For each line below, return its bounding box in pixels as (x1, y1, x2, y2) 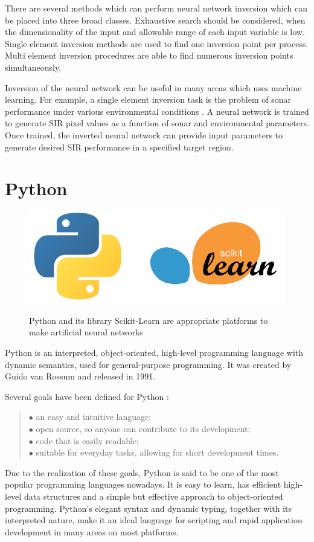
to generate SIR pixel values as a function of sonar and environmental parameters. (5, 117, 309, 129)
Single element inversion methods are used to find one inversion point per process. (5, 37, 309, 50)
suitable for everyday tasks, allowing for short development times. (36, 446, 279, 459)
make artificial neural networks (29, 326, 143, 338)
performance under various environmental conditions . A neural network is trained (5, 105, 309, 117)
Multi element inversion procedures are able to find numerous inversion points (5, 49, 293, 62)
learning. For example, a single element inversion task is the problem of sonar (5, 93, 292, 106)
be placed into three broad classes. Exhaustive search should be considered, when (5, 13, 306, 26)
